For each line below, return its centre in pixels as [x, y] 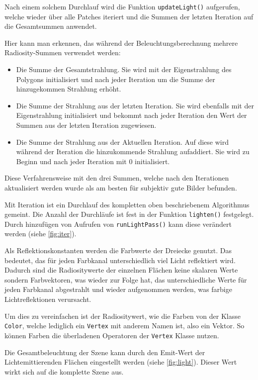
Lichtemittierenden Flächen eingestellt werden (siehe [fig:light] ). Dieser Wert [121, 362]
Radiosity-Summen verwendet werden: [63, 52]
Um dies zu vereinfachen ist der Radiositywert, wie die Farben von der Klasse [123, 316]
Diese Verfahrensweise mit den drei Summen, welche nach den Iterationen [117, 178]
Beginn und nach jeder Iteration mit [71, 161]
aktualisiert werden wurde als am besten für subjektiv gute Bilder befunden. [121, 187]
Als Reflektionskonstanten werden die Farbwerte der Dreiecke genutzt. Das [118, 250]
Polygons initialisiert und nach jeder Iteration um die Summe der [116, 79]
